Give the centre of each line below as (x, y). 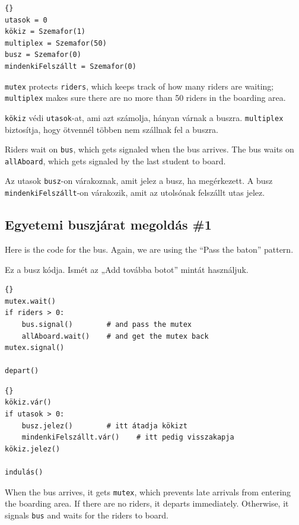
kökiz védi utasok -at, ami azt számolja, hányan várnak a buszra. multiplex (144, 117)
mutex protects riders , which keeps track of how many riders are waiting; (139, 86)
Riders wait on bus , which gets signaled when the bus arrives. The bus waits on (149, 149)
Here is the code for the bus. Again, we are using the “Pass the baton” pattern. (149, 249)
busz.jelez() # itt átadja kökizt (104, 426)
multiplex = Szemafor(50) (56, 43)
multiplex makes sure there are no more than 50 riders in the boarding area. (145, 98)
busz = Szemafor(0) (43, 55)
